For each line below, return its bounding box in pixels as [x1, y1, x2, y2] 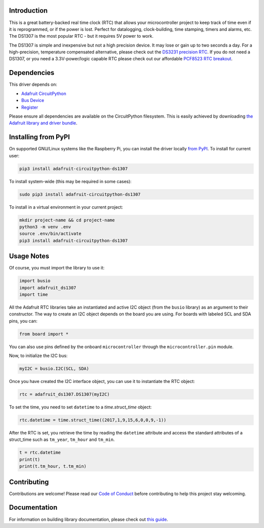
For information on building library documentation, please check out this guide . [9, 516, 168, 522]
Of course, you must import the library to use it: [9, 265, 105, 271]
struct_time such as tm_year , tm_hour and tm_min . [9, 436, 115, 443]
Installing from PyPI [9, 133, 70, 142]
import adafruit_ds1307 [19, 285, 77, 290]
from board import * [19, 331, 68, 336]
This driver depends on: [9, 81, 57, 88]
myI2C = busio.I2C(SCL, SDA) [19, 366, 89, 372]
